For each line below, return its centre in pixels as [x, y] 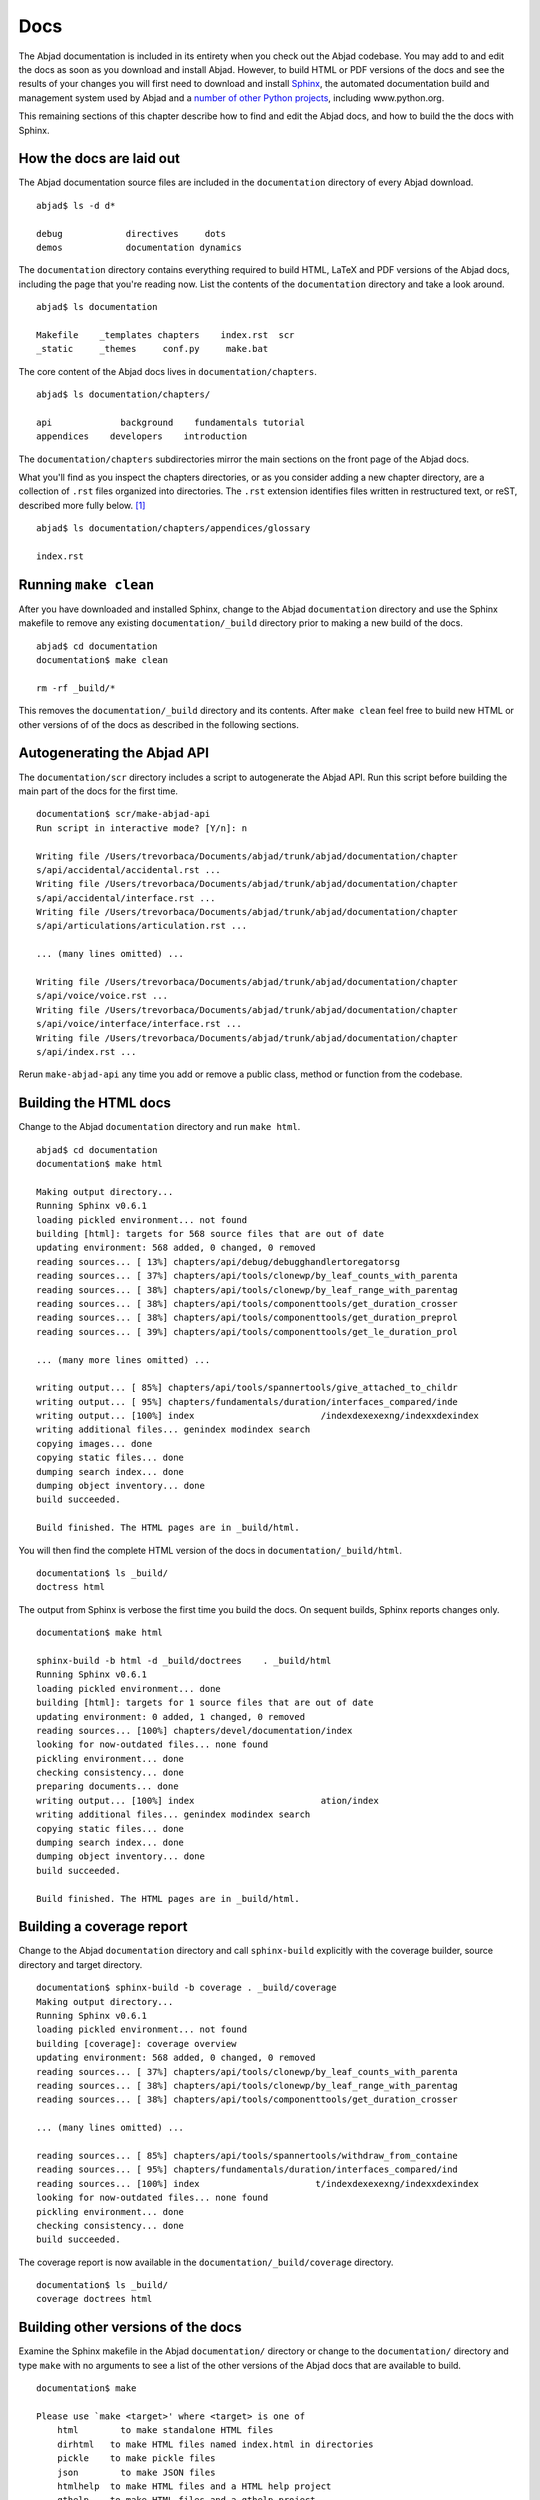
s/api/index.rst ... [86, 1051]
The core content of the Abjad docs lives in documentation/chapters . [167, 371]
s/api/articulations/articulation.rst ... [142, 926]
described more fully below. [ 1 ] [82, 505]
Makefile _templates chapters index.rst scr [165, 334]
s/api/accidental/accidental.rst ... [129, 869]
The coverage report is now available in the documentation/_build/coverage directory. [206, 2262]
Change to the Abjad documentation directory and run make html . [159, 1127]
